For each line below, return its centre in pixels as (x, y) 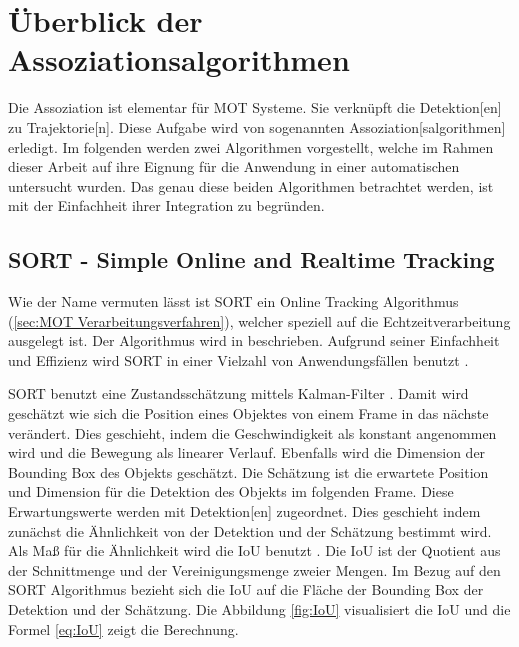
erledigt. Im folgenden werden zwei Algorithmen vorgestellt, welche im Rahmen (251, 146)
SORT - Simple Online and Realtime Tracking (251, 259)
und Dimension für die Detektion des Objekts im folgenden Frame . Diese (231, 491)
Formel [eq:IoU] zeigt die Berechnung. (123, 628)
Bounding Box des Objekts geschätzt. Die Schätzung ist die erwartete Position (248, 471)
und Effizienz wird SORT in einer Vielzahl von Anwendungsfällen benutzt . (238, 359)
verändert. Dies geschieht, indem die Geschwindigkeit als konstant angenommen (252, 432)
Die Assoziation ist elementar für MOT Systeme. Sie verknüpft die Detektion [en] (255, 107)
